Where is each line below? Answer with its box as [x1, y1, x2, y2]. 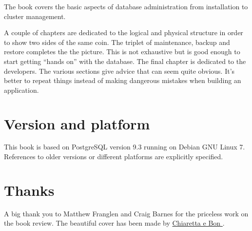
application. [4, 84, 39, 95]
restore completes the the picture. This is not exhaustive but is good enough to [4, 46, 240, 57]
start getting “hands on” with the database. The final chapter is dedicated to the [4, 56, 246, 66]
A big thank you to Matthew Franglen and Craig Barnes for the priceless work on [4, 208, 249, 218]
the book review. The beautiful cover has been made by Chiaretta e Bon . [4, 218, 225, 228]
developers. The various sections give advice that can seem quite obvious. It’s [4, 65, 235, 76]
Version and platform [4, 113, 150, 133]
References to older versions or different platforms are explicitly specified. [4, 151, 223, 162]
